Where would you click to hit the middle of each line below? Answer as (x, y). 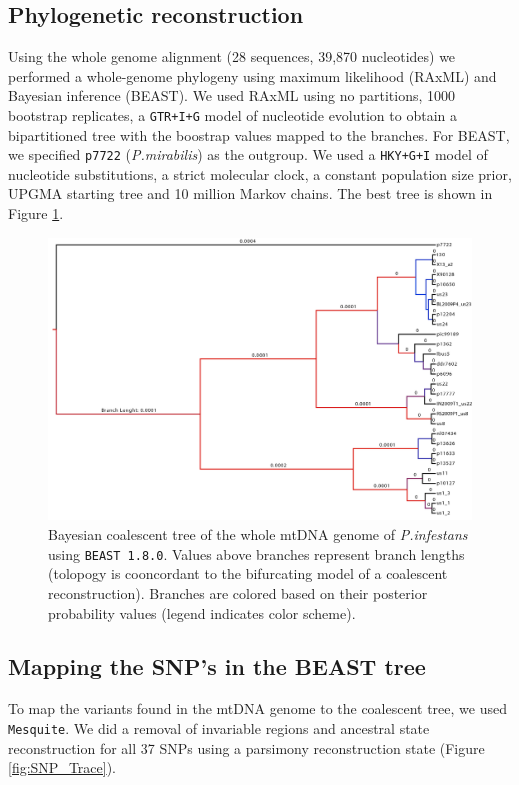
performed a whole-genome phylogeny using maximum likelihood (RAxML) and (252, 75)
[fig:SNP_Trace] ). (62, 767)
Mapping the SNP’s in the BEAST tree (217, 666)
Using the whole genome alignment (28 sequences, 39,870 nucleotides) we (232, 56)
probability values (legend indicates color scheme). (202, 612)
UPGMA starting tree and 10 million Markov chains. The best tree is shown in (250, 193)
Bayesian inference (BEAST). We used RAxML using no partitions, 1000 (232, 95)
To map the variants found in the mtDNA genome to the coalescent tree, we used (257, 708)
